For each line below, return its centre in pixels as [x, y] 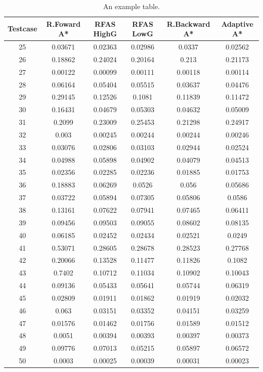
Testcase [23, 29]
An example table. [131, 6]
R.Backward [188, 24]
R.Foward [63, 24]
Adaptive [237, 24]
